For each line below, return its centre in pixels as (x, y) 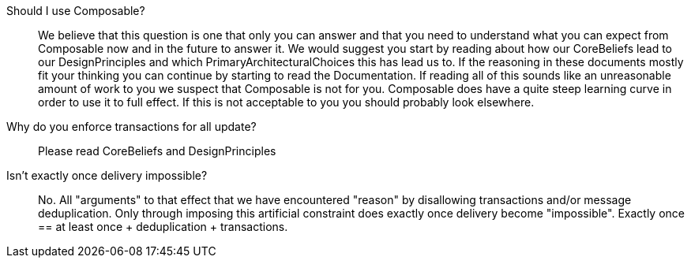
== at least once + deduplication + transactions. (163, 227)
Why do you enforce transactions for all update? (131, 126)
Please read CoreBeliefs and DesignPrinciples (157, 151)
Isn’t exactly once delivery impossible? (107, 175)
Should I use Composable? (76, 11)
